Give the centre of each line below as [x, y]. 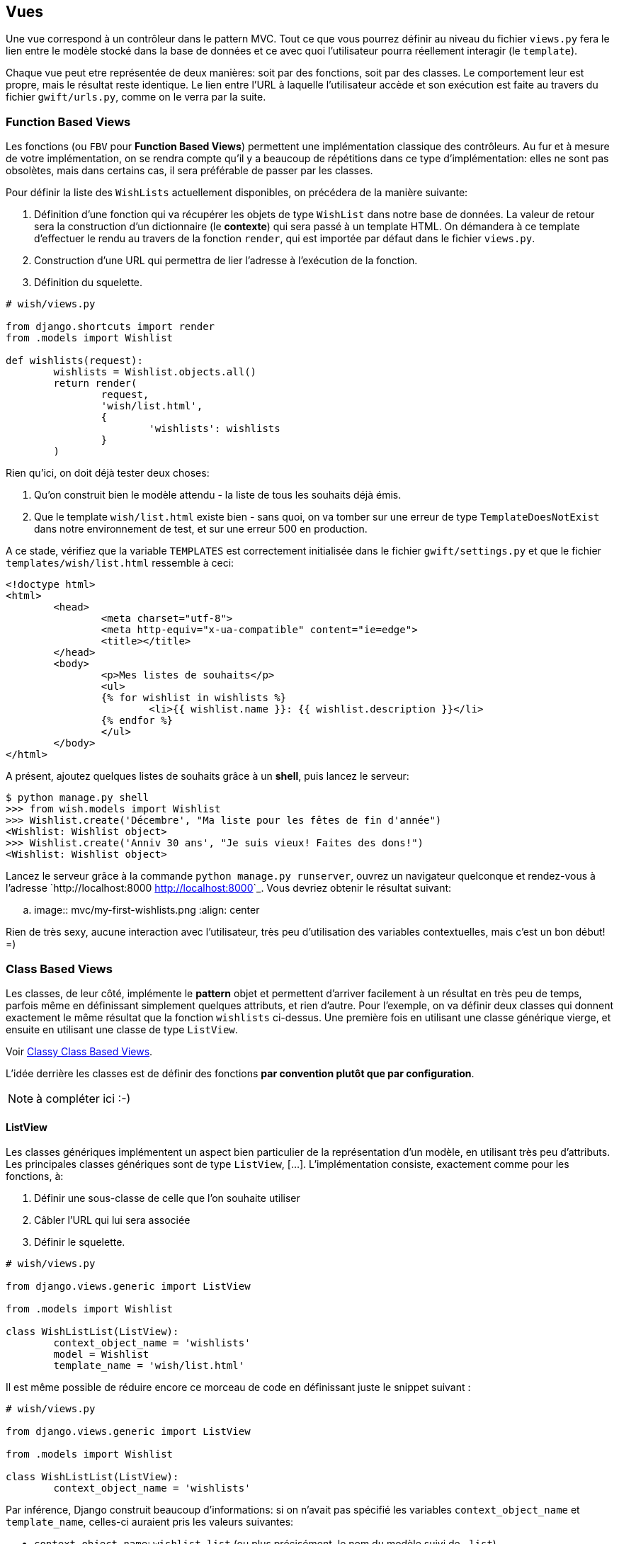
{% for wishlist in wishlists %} [194, 698]
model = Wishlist [101, 1355]
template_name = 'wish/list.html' [149, 1366]
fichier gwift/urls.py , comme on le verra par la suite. [136, 97]
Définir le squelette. [80, 1242]
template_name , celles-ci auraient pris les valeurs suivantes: [150, 1522]
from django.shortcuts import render [110, 327]
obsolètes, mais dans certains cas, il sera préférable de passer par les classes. [189, 171]
